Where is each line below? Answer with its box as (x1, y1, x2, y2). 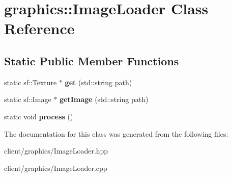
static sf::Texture (4, 77, 57, 87)
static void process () (4, 111, 73, 121)
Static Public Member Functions (4, 53, 179, 68)
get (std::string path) (65, 77, 132, 87)
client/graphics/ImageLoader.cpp (4, 162, 107, 173)
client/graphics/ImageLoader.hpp (4, 145, 108, 156)
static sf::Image (4, 94, 51, 105)
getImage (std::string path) (60, 94, 149, 105)
